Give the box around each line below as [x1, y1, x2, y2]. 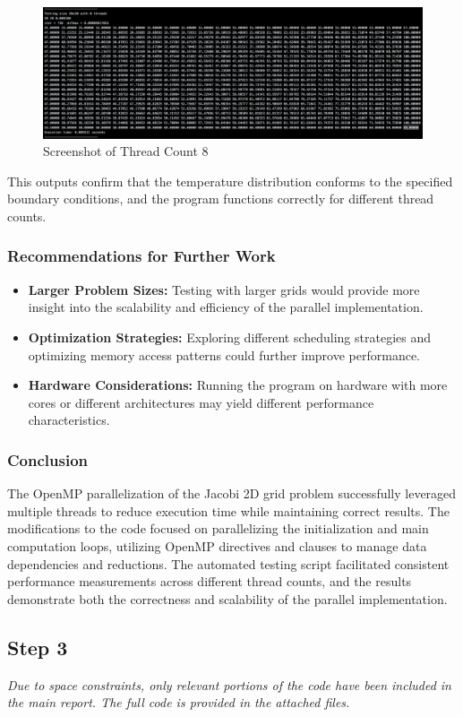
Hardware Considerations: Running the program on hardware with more [28, 376, 448, 394]
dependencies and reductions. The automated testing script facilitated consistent [7, 554, 450, 573]
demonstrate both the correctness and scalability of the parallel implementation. [7, 589, 448, 608]
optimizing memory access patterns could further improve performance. [28, 345, 421, 364]
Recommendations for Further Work [7, 245, 276, 267]
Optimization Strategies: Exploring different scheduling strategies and [28, 327, 431, 346]
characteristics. [28, 410, 110, 429]
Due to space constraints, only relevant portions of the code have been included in [7, 675, 451, 694]
